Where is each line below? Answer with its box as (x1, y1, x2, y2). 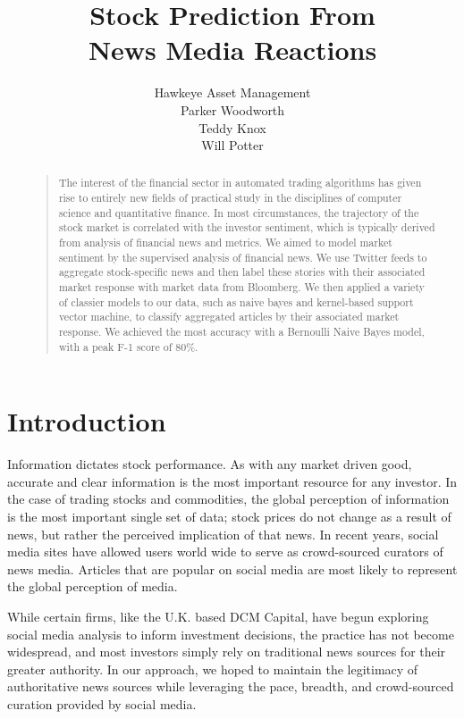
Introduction (7, 403, 166, 439)
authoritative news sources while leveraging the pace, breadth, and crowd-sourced (7, 677, 454, 696)
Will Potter (201, 136, 264, 155)
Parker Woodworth (180, 100, 285, 119)
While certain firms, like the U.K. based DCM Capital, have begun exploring (7, 607, 429, 626)
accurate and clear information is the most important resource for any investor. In (7, 472, 458, 490)
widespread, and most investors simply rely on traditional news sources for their (7, 642, 446, 661)
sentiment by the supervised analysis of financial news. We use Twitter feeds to (58, 249, 427, 264)
